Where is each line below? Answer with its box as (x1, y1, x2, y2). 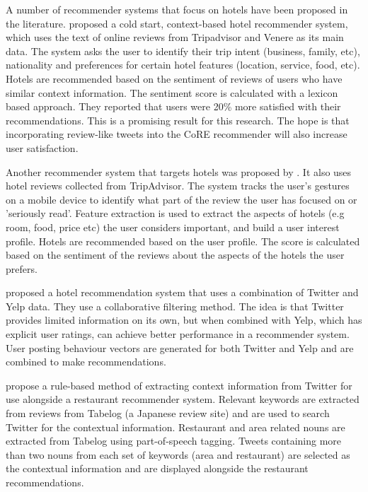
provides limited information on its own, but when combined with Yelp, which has (6, 312, 362, 327)
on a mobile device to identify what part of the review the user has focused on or (6, 192, 357, 206)
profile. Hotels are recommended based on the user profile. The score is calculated (6, 233, 360, 248)
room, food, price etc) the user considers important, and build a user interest (6, 219, 340, 234)
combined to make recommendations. (6, 354, 166, 369)
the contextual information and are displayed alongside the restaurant (6, 461, 309, 476)
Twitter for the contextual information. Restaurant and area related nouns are (6, 419, 345, 434)
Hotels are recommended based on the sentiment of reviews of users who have (6, 71, 343, 86)
